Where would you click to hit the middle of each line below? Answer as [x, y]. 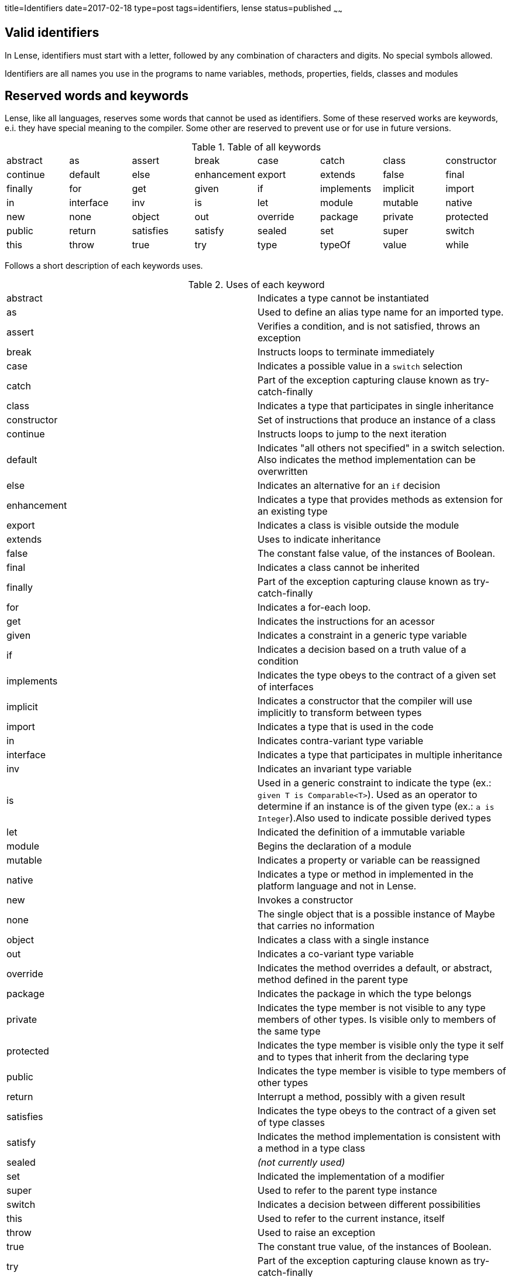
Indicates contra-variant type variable [341, 741]
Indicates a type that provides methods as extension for [380, 500]
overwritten [283, 472]
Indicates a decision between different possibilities [369, 1205]
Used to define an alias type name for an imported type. [381, 312]
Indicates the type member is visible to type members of [382, 1071]
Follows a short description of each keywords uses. [104, 266]
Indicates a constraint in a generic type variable [362, 636]
